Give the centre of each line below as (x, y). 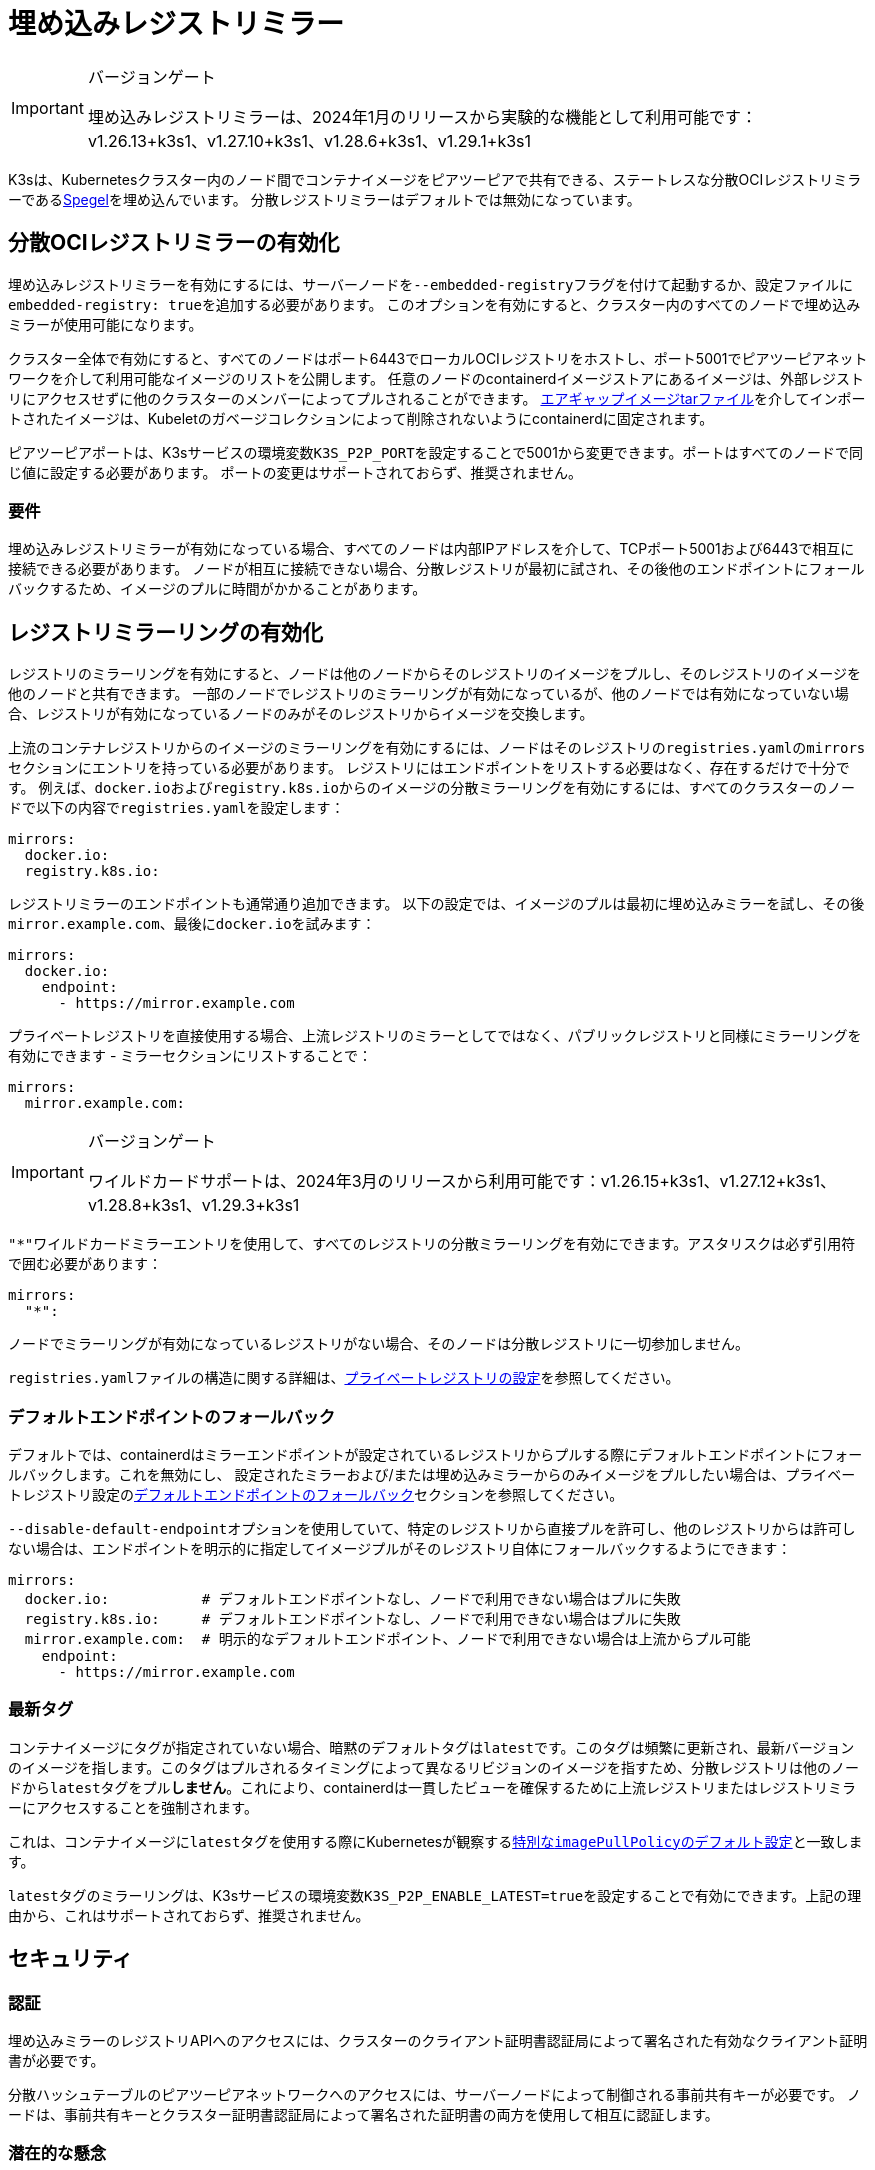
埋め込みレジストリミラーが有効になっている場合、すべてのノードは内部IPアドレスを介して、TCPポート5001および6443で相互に (431, 549)
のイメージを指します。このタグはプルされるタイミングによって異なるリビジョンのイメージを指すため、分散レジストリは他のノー (433, 1767)
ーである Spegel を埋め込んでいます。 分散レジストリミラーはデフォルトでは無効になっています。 (324, 199)
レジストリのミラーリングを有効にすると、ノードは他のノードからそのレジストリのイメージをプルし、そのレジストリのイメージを (435, 674)
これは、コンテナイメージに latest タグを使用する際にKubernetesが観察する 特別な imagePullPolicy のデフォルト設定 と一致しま (435, 1841)
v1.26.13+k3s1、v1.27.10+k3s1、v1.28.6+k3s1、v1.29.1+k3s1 (309, 140)
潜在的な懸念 (57, 2153)
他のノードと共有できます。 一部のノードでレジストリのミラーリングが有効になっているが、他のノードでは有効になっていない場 (428, 694)
